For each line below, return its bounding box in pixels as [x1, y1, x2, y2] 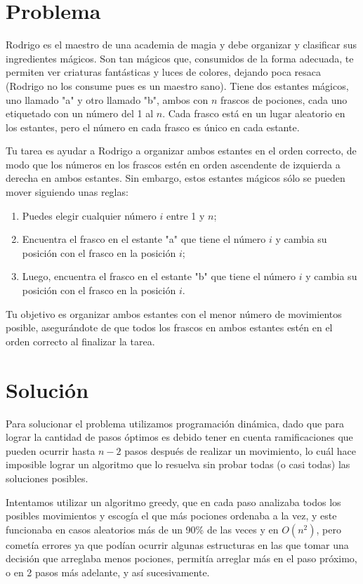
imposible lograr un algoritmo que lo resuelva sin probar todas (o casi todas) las [6, 457, 350, 472]
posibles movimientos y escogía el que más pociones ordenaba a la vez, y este [6, 508, 337, 523]
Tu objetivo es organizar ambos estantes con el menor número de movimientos [6, 306, 342, 321]
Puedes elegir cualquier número [22, 208, 157, 223]
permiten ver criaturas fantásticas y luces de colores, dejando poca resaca [6, 65, 322, 79]
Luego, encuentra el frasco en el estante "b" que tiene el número [22, 269, 296, 284]
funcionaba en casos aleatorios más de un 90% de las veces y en [6, 522, 279, 536]
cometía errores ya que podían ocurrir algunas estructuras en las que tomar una [6, 537, 349, 552]
